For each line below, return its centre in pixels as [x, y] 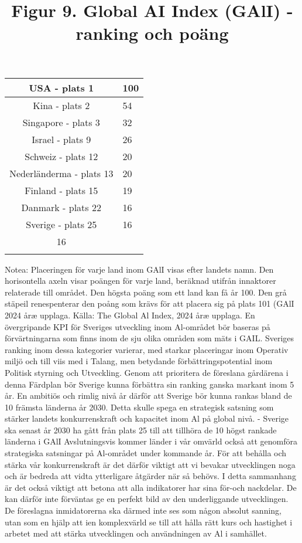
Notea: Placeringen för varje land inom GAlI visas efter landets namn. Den [139, 269]
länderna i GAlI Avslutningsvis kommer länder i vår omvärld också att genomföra [151, 441]
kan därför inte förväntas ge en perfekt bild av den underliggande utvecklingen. [147, 499]
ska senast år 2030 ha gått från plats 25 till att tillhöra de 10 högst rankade [141, 430]
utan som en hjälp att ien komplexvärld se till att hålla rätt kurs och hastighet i [149, 522]
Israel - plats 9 [61, 139]
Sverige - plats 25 [61, 224]
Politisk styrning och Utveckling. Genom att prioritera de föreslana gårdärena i [147, 372]
